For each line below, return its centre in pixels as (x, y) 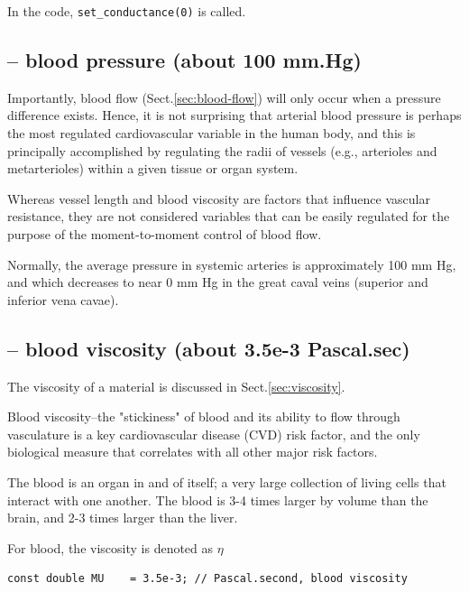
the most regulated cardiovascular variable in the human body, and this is (212, 133)
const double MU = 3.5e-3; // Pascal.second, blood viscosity (207, 579)
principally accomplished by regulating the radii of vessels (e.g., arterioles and (222, 150)
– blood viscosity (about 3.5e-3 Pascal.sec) (209, 348)
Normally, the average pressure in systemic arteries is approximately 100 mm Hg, (232, 264)
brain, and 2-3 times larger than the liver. (123, 518)
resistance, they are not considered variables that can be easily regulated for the (229, 216)
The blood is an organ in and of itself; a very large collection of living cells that (227, 481)
